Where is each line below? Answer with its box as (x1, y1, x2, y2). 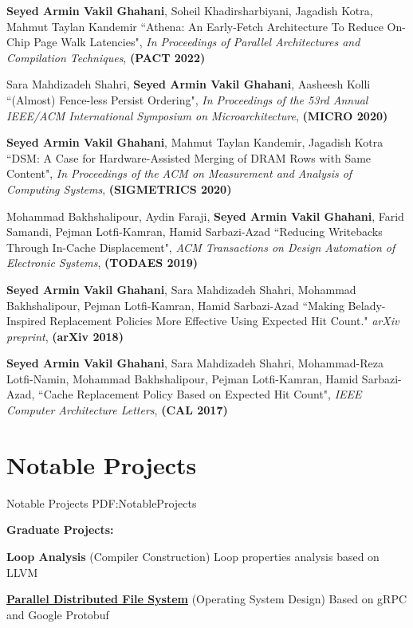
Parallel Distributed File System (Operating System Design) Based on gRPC (6, 591, 407, 607)
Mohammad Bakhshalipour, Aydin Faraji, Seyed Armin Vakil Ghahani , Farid (6, 207, 404, 224)
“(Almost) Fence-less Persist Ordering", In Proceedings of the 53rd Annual (6, 91, 368, 108)
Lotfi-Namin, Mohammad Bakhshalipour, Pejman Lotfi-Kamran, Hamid (6, 370, 359, 387)
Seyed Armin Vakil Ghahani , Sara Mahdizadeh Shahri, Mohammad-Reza (6, 355, 383, 371)
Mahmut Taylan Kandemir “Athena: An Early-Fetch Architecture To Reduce (6, 18, 383, 34)
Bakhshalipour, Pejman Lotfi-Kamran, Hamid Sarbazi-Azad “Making (6, 296, 344, 313)
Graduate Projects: (6, 521, 114, 538)
